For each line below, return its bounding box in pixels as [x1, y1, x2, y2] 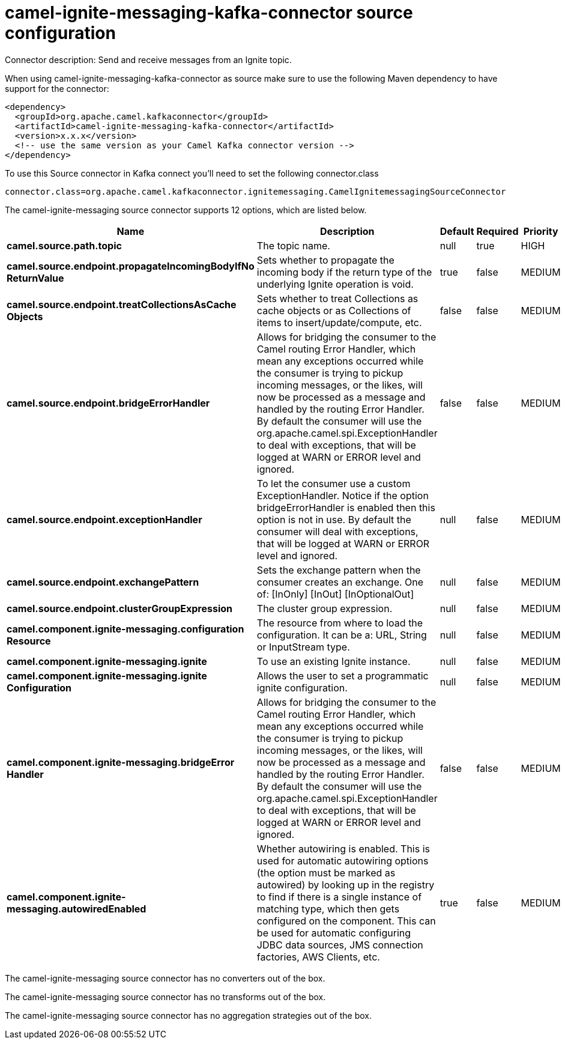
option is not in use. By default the [256, 513, 411, 526]
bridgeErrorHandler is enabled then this [256, 501, 435, 514]
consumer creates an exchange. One [256, 575, 424, 588]
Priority [523, 225, 558, 237]
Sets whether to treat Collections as [256, 292, 418, 305]
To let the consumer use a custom [256, 477, 411, 490]
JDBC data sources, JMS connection [256, 938, 423, 951]
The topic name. [256, 239, 330, 252]
